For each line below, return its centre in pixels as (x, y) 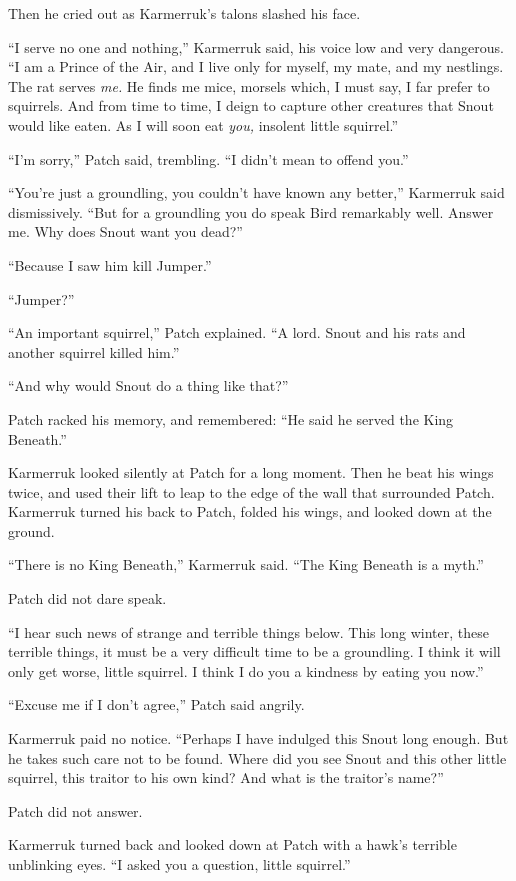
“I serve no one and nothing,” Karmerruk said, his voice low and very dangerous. (256, 46)
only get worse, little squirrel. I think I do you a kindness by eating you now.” (246, 670)
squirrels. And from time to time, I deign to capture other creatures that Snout (251, 105)
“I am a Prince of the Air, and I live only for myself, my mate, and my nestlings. (256, 66)
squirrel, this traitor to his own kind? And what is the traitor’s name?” (226, 777)
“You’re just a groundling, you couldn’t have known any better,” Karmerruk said (256, 192)
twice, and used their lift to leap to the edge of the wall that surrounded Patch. (251, 491)
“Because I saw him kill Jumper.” (110, 264)
